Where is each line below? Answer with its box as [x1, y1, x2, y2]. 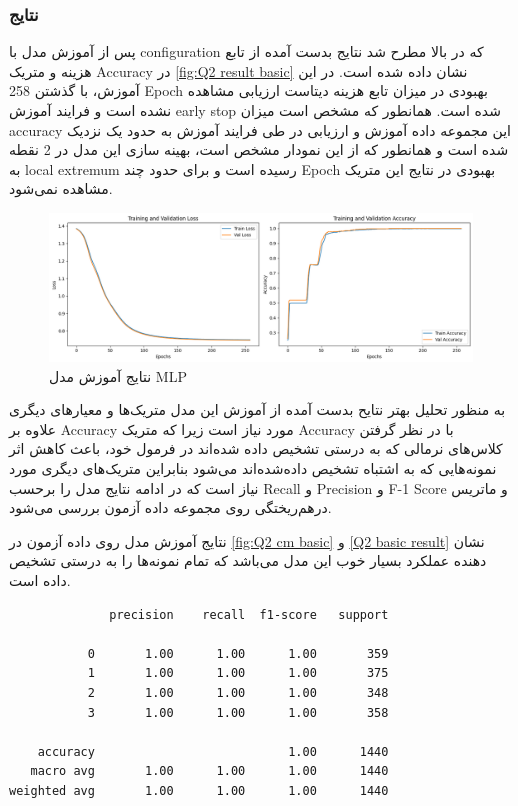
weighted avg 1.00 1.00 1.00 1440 [9, 783, 389, 798]
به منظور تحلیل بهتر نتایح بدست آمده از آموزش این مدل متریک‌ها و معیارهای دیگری [9, 399, 506, 420]
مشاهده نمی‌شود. [9, 178, 113, 199]
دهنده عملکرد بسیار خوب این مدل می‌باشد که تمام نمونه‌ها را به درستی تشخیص [9, 550, 487, 571]
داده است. [9, 569, 71, 590]
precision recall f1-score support [109, 607, 389, 622]
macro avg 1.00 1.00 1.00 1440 [30, 764, 389, 779]
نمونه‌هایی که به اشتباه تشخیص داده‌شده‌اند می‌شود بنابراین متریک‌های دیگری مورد [9, 458, 497, 478]
